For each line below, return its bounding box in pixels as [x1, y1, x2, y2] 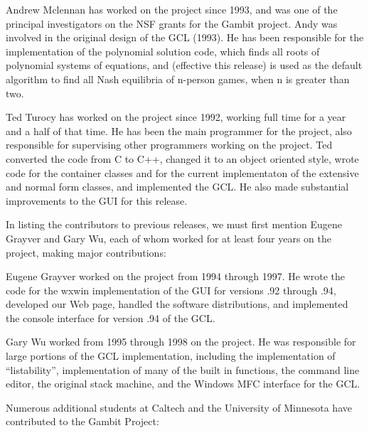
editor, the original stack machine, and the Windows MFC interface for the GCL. [6, 376, 360, 391]
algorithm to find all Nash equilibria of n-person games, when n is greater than [6, 71, 350, 86]
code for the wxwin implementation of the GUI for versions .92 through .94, [6, 282, 336, 297]
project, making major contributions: [6, 245, 166, 260]
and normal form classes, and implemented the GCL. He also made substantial [6, 179, 349, 194]
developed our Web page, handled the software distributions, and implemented [6, 296, 348, 311]
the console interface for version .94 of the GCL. [6, 310, 215, 325]
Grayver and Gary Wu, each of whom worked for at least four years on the [6, 230, 331, 245]
